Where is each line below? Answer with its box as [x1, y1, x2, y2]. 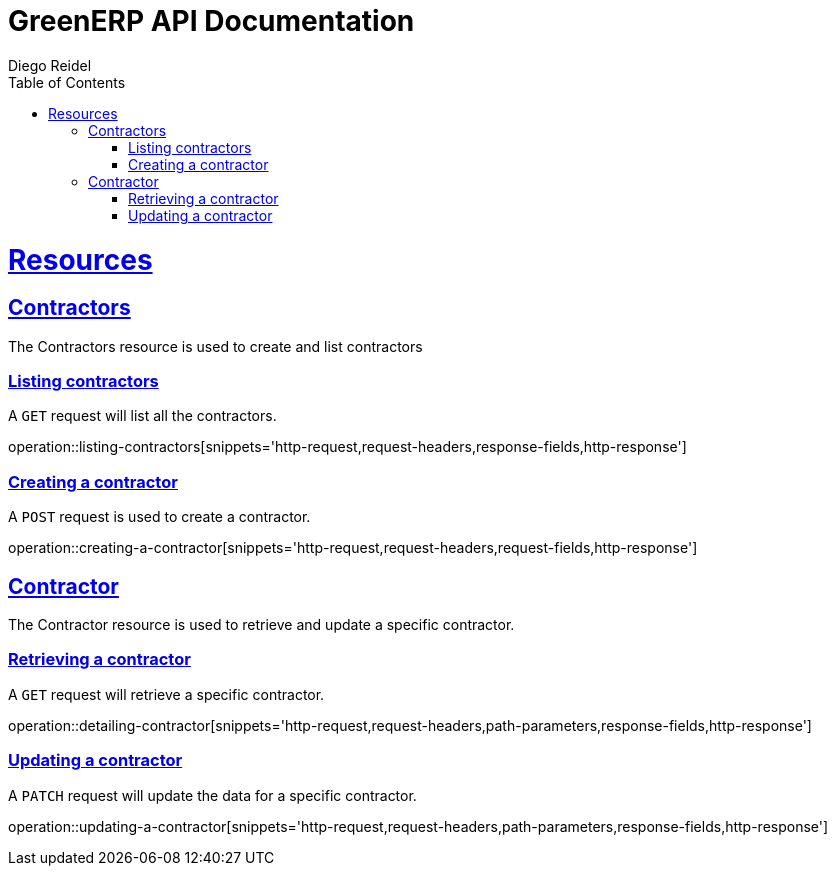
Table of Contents [8, 73, 126, 91]
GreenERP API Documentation [8, 4, 415, 38]
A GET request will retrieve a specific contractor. [8, 685, 325, 703]
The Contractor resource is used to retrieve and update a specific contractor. [8, 616, 515, 634]
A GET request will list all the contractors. [8, 407, 277, 425]
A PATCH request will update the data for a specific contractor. [8, 786, 417, 804]
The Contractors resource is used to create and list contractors [8, 337, 423, 355]
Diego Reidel [8, 56, 92, 74]
